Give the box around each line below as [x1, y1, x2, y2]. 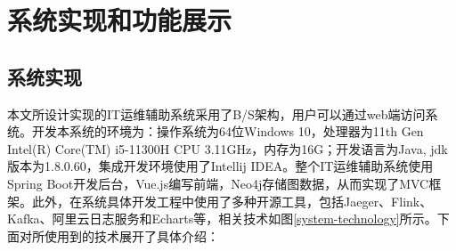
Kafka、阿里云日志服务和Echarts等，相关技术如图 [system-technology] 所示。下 [7, 209, 450, 228]
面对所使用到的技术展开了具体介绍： [7, 226, 219, 245]
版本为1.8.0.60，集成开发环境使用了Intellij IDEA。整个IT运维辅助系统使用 [7, 157, 434, 175]
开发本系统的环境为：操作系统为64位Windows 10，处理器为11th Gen [31, 122, 424, 141]
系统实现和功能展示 [7, 2, 232, 38]
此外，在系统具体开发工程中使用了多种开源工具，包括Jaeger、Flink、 [31, 191, 433, 210]
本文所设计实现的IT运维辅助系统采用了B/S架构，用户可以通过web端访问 [7, 104, 426, 123]
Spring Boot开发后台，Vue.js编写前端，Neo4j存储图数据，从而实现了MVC [7, 174, 429, 192]
